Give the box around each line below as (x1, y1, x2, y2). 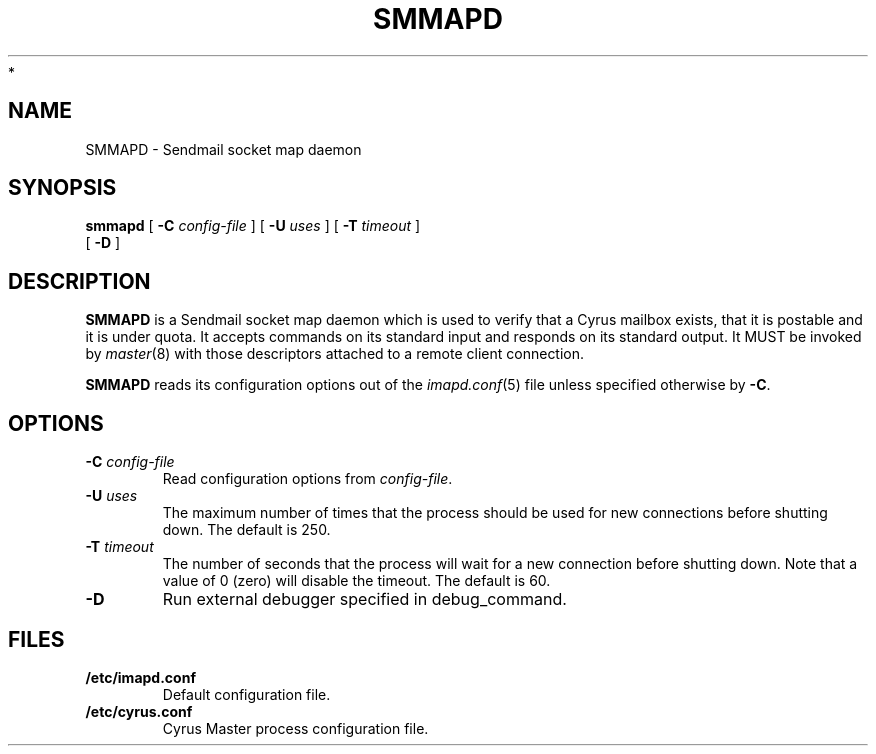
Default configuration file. (162, 685, 331, 703)
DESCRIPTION (8, 268, 151, 294)
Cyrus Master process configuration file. (162, 719, 429, 737)
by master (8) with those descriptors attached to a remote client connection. (85, 345, 585, 363)
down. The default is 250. (162, 521, 331, 539)
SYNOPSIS (8, 175, 117, 201)
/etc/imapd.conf (85, 668, 196, 686)
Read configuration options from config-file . (162, 470, 453, 488)
